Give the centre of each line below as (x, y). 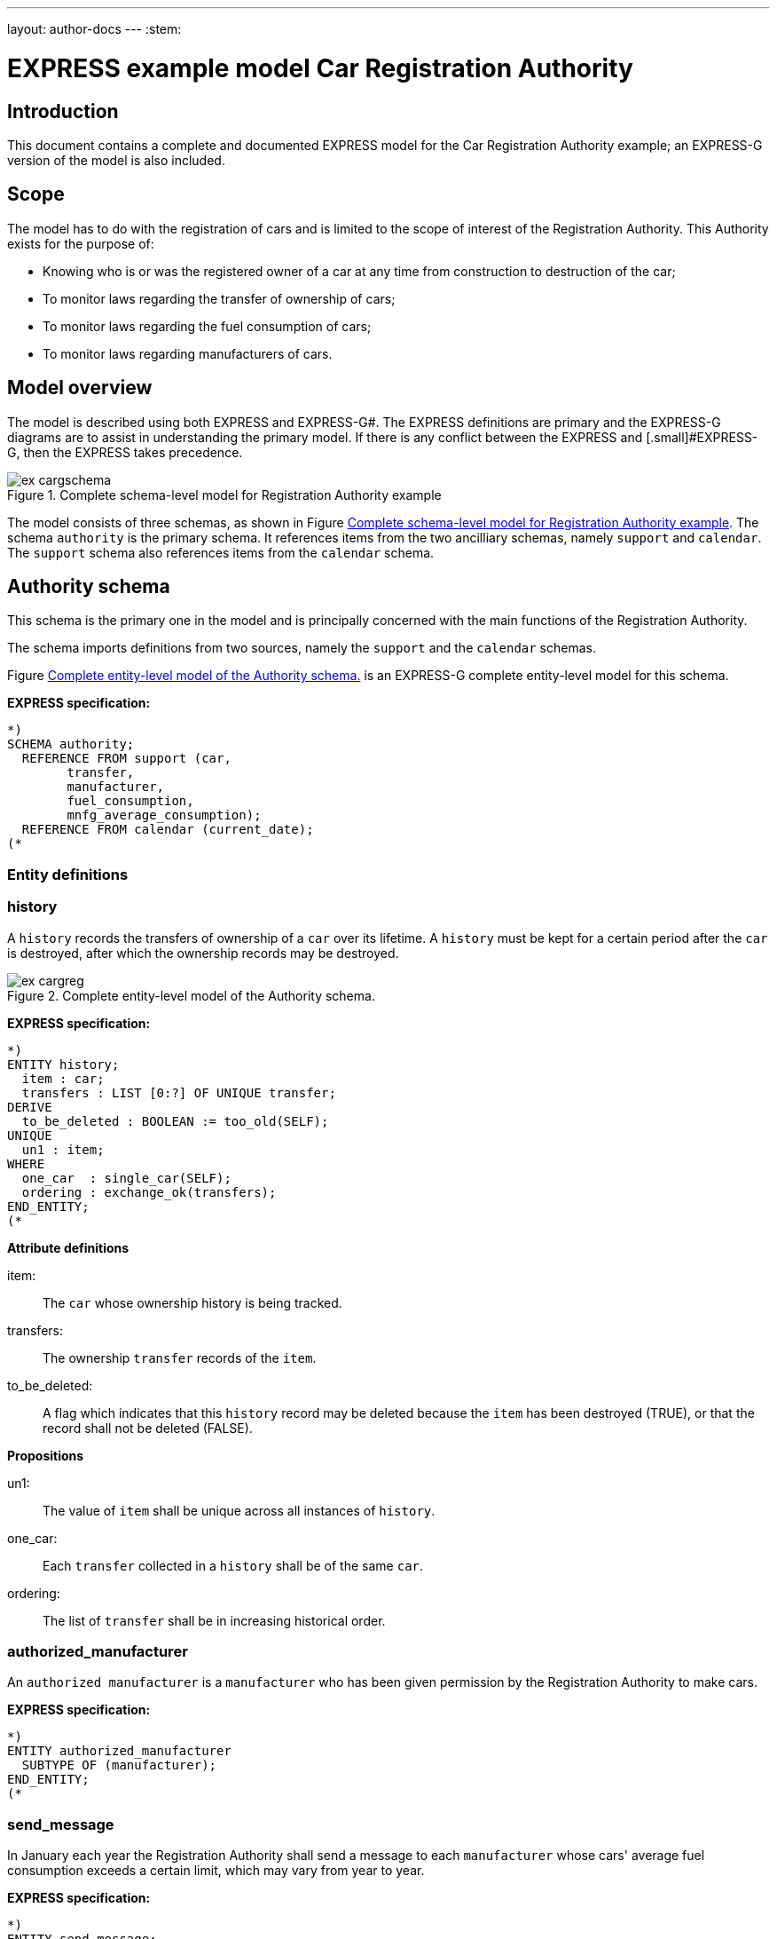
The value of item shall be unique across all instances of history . (239, 1510)
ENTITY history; (63, 1064)
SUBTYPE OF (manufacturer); (119, 1765)
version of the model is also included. (116, 160)
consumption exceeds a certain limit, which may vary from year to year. (216, 1871)
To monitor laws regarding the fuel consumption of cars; (207, 326)
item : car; (63, 1078)
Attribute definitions (68, 1247)
